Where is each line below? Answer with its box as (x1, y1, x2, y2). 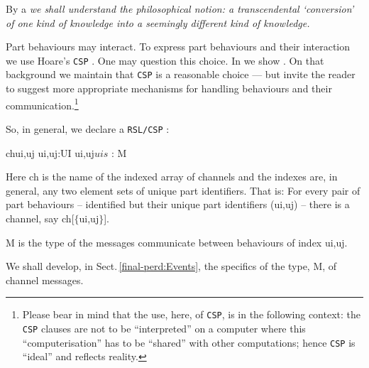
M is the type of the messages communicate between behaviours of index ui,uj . (6, 234, 348, 249)
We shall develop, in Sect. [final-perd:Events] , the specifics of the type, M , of (6, 259, 337, 274)
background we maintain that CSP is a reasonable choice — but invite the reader (6, 67, 356, 82)
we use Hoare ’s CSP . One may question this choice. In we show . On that (6, 53, 324, 67)
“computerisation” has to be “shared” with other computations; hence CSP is (22, 335, 356, 350)
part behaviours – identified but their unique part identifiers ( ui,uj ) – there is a (6, 197, 350, 212)
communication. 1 (6, 95, 79, 112)
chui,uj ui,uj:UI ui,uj (6, 145, 94, 160)
